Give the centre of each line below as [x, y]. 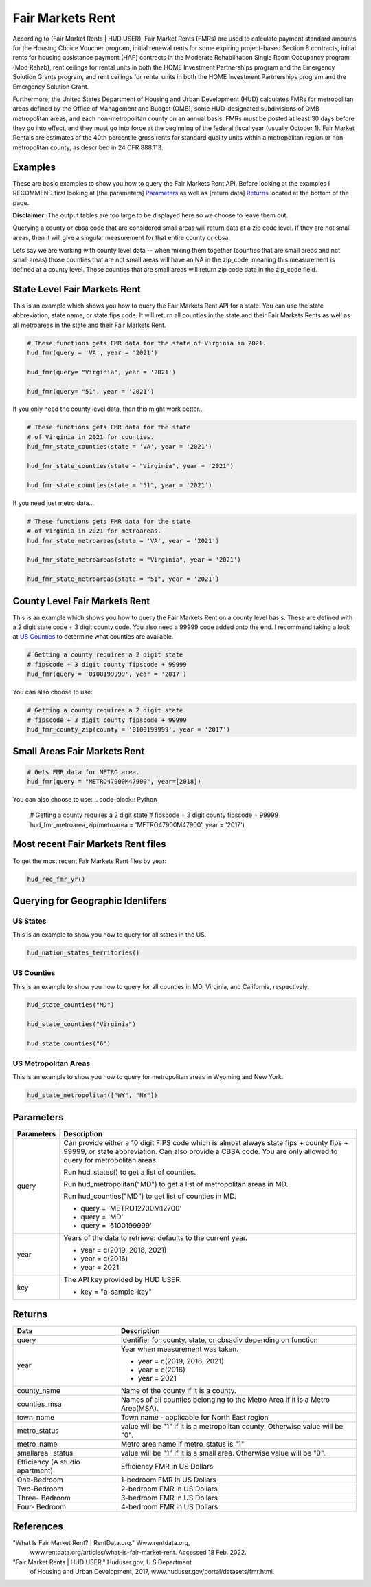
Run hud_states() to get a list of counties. [130, 1172]
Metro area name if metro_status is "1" [182, 1444]
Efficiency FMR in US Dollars [167, 1467]
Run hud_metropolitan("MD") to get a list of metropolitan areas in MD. [176, 1184]
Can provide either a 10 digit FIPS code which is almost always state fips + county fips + [206, 1142]
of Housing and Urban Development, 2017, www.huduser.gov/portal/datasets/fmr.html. [152, 1572]
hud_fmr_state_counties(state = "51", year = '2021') [120, 485]
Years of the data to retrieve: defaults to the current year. [155, 1237]
